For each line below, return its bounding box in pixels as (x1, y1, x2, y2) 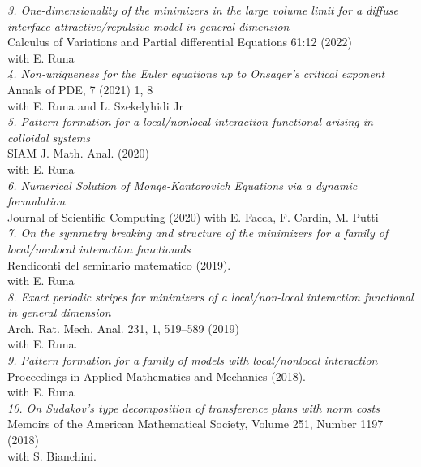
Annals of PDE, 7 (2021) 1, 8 (7, 80, 153, 97)
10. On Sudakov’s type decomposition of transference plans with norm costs (7, 399, 380, 416)
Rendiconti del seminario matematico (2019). (7, 256, 231, 273)
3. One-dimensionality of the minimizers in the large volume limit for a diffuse (7, 2, 398, 18)
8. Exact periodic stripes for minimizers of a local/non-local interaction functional (7, 288, 414, 305)
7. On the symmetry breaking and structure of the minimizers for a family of (7, 224, 389, 241)
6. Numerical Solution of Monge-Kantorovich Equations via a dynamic (7, 176, 358, 193)
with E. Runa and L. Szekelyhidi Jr (7, 97, 184, 114)
